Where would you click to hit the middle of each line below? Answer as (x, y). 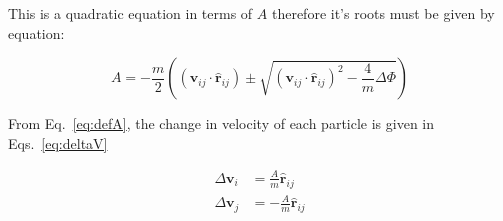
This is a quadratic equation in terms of (130, 13)
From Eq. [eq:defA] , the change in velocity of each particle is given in (221, 123)
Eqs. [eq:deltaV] (58, 142)
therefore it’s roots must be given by (383, 13)
